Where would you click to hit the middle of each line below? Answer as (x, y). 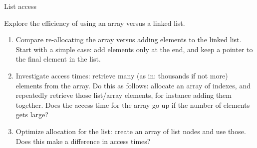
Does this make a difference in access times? (83, 141)
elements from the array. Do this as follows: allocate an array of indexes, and (133, 85)
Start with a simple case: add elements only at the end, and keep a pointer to (134, 49)
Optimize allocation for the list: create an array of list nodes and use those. (131, 131)
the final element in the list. (58, 59)
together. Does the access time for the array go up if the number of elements (133, 105)
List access (20, 6)
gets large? (32, 114)
